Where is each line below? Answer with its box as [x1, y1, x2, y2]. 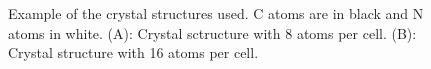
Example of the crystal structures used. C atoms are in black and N [8, 3, 424, 23]
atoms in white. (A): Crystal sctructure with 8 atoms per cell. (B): [8, 22, 417, 43]
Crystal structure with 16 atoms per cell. [8, 42, 259, 63]
